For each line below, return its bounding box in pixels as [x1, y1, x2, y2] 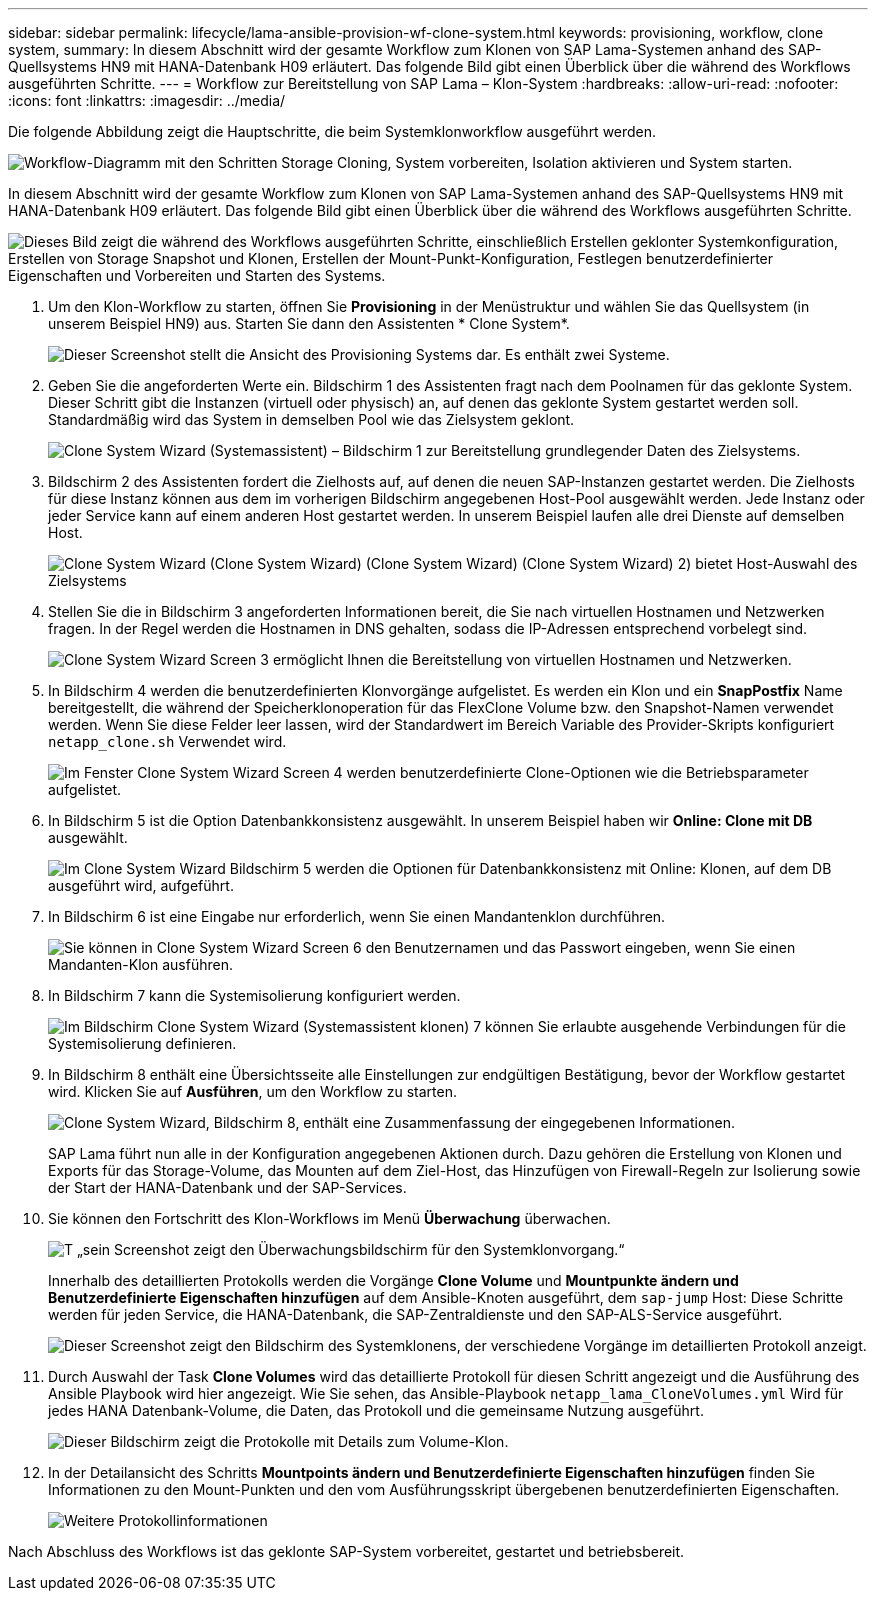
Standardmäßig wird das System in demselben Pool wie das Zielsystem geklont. [48, 411, 575, 428]
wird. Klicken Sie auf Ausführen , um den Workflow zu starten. [48, 1083, 457, 1100]
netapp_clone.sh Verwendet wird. [48, 733, 287, 750]
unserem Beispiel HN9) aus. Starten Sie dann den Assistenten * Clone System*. [48, 315, 570, 332]
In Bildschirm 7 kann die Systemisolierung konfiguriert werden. [48, 987, 461, 1004]
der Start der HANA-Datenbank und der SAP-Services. [48, 1179, 407, 1196]
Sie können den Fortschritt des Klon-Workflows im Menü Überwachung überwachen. [48, 1210, 611, 1227]
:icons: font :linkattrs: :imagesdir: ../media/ [8, 92, 286, 109]
